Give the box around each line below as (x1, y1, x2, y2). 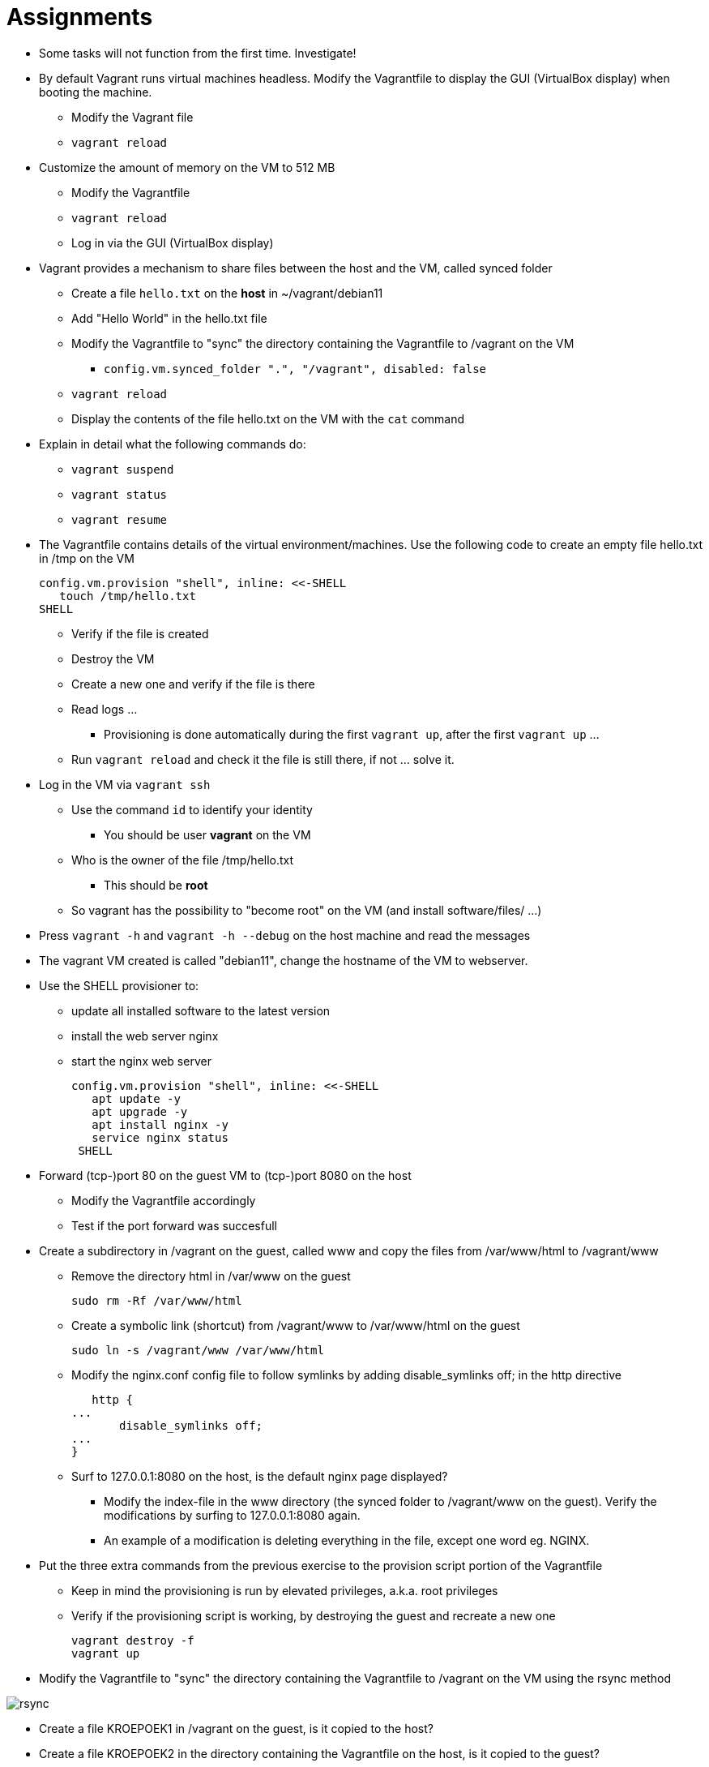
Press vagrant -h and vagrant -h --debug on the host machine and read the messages (39, 928, 531, 942)
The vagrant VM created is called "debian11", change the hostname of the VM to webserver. (39, 953, 528, 967)
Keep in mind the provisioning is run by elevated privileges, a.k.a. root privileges (71, 1583, 498, 1598)
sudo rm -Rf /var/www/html (71, 1293, 242, 1307)
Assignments (6, 3, 153, 31)
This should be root (104, 877, 208, 892)
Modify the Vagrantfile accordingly (71, 1193, 256, 1207)
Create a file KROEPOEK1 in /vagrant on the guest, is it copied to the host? (39, 1721, 434, 1735)
